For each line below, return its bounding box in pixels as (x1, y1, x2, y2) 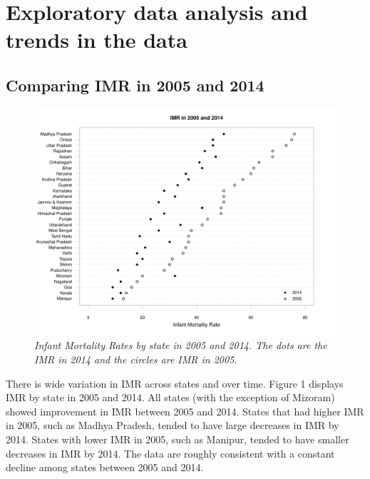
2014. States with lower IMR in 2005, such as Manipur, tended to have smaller (6, 431, 349, 446)
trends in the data (6, 25, 187, 54)
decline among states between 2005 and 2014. (6, 460, 204, 475)
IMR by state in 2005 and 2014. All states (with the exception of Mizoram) (6, 390, 335, 405)
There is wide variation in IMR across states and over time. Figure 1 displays (6, 375, 344, 390)
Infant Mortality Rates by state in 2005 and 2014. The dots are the (34, 338, 327, 353)
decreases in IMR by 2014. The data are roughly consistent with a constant (6, 445, 335, 460)
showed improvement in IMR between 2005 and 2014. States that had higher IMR (6, 403, 364, 418)
